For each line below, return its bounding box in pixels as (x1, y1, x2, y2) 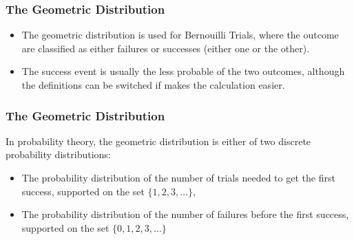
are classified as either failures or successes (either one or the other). (21, 41, 310, 55)
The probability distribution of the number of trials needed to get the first (21, 171, 335, 184)
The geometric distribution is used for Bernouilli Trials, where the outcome (21, 28, 339, 42)
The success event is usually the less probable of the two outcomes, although (21, 64, 345, 78)
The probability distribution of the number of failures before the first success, (21, 207, 349, 221)
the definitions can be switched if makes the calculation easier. (21, 78, 285, 91)
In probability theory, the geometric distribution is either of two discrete (6, 133, 311, 148)
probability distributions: (6, 147, 111, 162)
